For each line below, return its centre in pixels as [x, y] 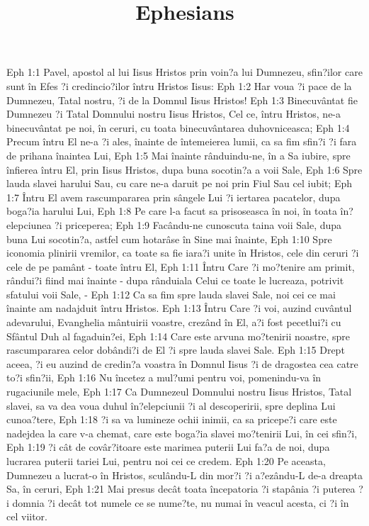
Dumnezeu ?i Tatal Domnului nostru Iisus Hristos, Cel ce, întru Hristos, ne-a [174, 114]
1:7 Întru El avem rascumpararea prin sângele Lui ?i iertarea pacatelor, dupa [174, 197]
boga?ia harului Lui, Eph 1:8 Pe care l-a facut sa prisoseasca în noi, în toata [172, 211]
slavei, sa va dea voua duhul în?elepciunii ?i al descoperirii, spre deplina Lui [171, 405]
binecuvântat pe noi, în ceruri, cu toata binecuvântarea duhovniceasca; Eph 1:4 [178, 127]
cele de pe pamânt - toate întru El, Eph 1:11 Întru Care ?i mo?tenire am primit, [181, 266]
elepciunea [29, 224]
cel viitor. [27, 516]
